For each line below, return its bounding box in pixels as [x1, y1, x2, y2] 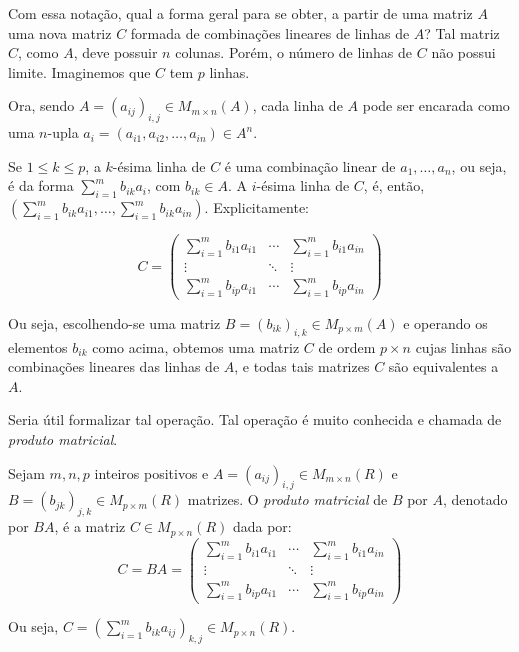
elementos [8, 336, 68, 357]
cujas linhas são [415, 336, 512, 357]
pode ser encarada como [362, 95, 510, 116]
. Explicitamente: [204, 197, 310, 218]
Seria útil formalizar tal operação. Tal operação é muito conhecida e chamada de [8, 409, 502, 430]
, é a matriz [54, 516, 126, 537]
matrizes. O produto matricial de [187, 489, 388, 510]
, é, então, [363, 175, 425, 196]
